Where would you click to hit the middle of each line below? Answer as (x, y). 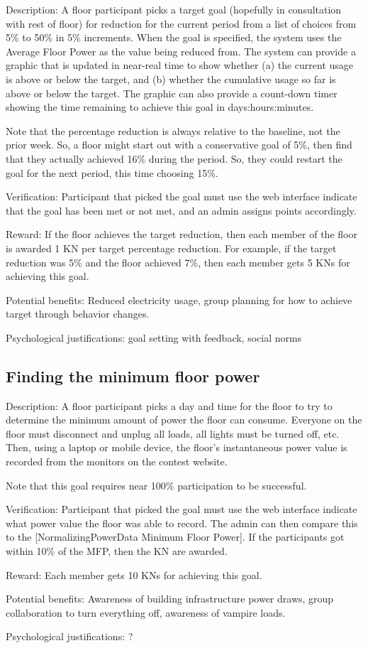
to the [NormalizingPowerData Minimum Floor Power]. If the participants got (175, 537)
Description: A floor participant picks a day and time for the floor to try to (169, 405)
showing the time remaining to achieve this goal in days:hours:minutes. (160, 107)
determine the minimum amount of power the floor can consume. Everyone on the (184, 420)
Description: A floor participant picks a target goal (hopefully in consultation (174, 9)
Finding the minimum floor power (133, 376)
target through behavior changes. (78, 314)
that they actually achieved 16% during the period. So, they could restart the (174, 158)
